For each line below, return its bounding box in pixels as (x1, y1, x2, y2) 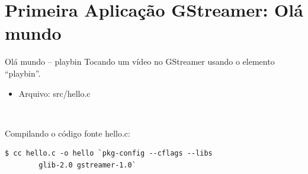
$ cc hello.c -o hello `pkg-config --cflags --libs (5, 149, 213, 158)
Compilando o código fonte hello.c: (5, 126, 130, 139)
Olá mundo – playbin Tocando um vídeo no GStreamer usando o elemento (5, 55, 275, 68)
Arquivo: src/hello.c (18, 87, 91, 99)
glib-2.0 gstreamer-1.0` (38, 160, 136, 169)
